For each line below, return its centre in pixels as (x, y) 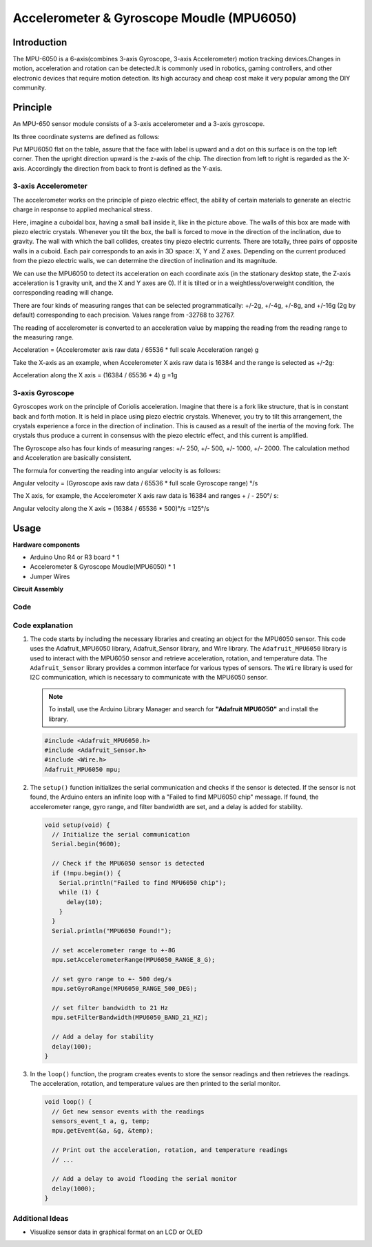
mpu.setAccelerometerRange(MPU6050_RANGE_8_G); (134, 960)
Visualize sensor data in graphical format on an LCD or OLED (116, 1232)
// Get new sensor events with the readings (128, 1111)
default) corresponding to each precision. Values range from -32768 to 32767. (124, 315)
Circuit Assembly (38, 589)
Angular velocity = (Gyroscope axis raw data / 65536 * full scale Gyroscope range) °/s (135, 483)
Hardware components (46, 545)
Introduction (40, 42)
